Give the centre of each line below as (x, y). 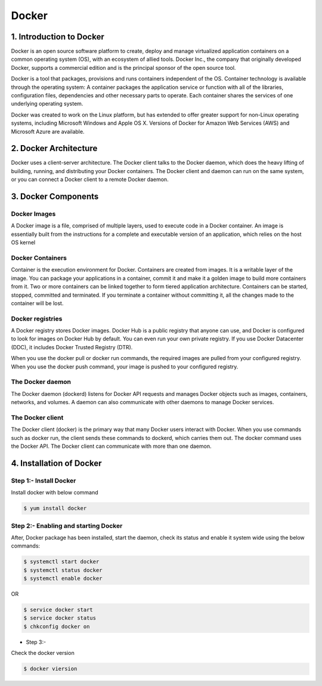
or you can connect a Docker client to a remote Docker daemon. (90, 180)
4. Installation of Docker (56, 463)
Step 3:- (36, 642)
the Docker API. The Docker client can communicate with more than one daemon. (111, 446)
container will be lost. (37, 303)
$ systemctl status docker (63, 570)
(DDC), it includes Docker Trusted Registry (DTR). (72, 347)
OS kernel (23, 242)
